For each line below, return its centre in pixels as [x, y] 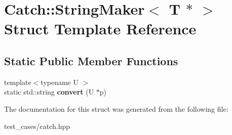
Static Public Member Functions [91, 60]
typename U [60, 82]
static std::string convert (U [49, 92]
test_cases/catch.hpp [37, 126]
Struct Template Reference [100, 29]
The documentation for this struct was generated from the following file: [116, 108]
